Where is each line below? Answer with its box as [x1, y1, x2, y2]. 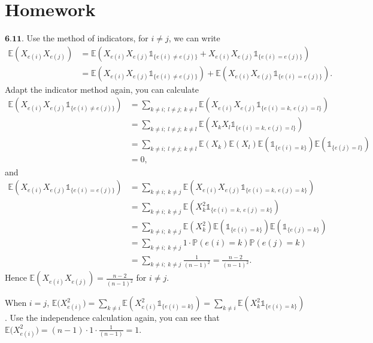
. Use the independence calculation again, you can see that [5, 311, 220, 324]
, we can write [168, 32, 220, 44]
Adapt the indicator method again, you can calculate [5, 83, 199, 95]
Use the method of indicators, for [26, 32, 148, 44]
